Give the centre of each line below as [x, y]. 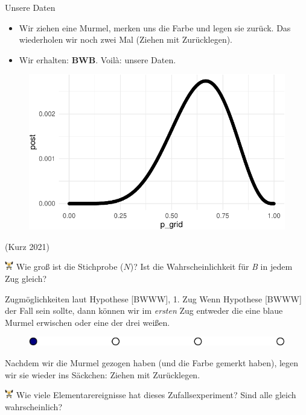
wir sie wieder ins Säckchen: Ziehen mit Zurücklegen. [103, 374]
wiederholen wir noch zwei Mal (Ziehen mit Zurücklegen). [126, 39]
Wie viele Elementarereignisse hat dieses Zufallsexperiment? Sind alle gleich [156, 395]
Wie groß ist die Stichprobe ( [70, 267]
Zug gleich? [26, 279]
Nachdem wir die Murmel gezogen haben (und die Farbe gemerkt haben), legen [152, 363]
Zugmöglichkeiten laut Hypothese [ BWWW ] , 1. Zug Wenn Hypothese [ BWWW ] [153, 298]
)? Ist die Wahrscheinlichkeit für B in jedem [211, 267]
